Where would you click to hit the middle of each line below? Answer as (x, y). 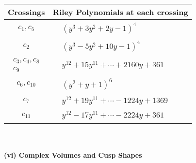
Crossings (26, 12)
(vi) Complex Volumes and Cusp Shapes (73, 155)
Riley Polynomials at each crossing (120, 12)
